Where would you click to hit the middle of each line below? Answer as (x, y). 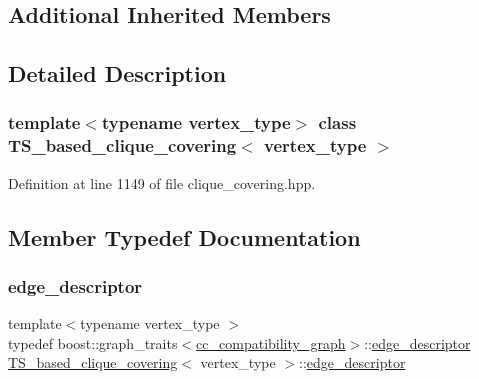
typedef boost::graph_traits (93, 342)
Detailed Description (117, 73)
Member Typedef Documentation (184, 236)
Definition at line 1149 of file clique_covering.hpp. (162, 182)
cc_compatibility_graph (271, 342)
